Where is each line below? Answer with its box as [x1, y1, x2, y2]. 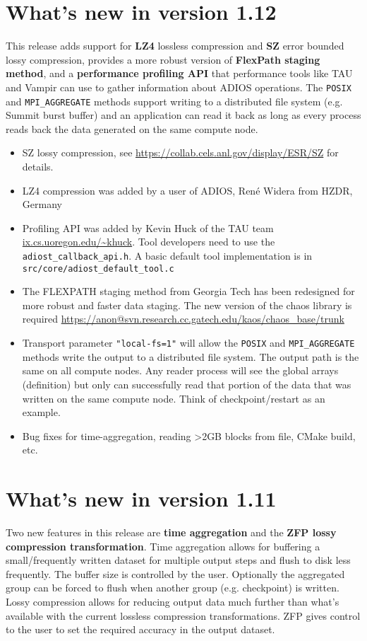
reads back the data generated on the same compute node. [6, 121, 258, 136]
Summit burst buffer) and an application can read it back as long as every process [6, 108, 361, 122]
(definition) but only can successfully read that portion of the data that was [22, 376, 351, 391]
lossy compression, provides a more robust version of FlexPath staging [6, 52, 320, 67]
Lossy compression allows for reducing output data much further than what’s [6, 594, 339, 608]
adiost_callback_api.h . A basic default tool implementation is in [22, 248, 313, 262]
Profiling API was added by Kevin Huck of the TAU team [22, 220, 274, 235]
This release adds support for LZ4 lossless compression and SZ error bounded [6, 38, 344, 53]
